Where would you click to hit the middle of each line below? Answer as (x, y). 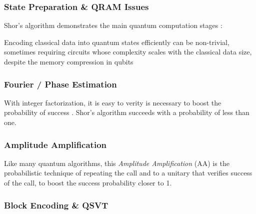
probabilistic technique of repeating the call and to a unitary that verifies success (128, 173)
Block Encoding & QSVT (56, 205)
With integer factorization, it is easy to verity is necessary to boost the (113, 102)
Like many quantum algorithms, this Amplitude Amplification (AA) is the (117, 163)
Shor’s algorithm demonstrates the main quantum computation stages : (113, 25)
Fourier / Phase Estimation (60, 84)
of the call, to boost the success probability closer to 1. (88, 182)
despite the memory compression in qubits (69, 61)
